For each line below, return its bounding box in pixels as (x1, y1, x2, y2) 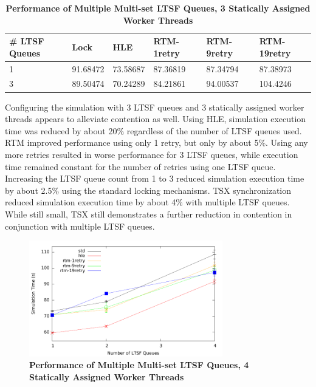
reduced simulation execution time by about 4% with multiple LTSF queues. (5, 196, 290, 208)
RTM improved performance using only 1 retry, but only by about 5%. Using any (5, 136, 308, 149)
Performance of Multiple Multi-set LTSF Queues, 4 (29, 358, 249, 371)
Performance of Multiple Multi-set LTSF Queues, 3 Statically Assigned (5, 2, 311, 14)
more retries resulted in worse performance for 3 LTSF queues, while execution (5, 148, 298, 160)
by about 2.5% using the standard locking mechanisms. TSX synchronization (5, 183, 292, 196)
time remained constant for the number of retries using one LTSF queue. (5, 160, 276, 173)
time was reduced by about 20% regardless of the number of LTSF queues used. (5, 124, 302, 137)
